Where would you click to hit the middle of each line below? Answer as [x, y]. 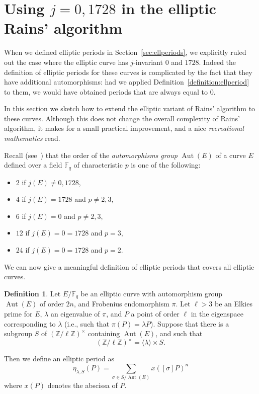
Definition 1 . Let [32, 293]
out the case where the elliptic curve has [66, 62]
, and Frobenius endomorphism [121, 304]
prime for [18, 313]
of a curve [231, 155]
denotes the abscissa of [82, 385]
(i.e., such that [87, 323]
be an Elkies [234, 304]
